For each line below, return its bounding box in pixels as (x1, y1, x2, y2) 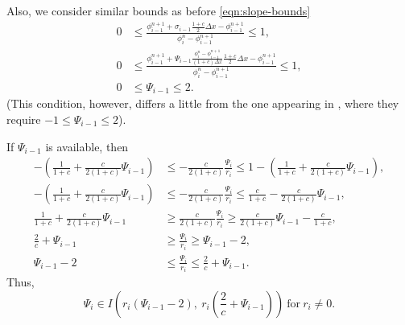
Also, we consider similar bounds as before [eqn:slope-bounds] (6, 2, 311, 19)
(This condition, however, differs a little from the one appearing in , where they (6, 95, 399, 112)
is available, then (45, 138, 129, 154)
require (6, 110, 41, 127)
